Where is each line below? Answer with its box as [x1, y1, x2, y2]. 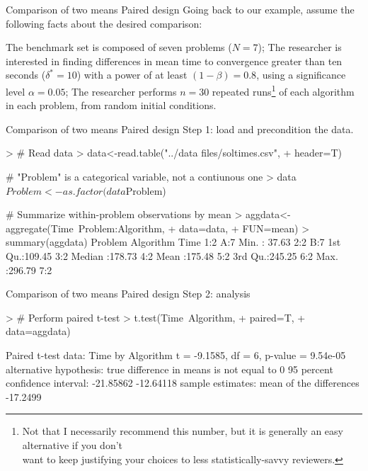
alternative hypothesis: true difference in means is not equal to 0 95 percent [6, 361, 333, 376]
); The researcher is [258, 40, 342, 55]
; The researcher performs [65, 84, 177, 98]
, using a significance [256, 67, 346, 82]
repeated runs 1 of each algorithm [212, 81, 355, 98]
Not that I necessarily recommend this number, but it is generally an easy [22, 424, 343, 438]
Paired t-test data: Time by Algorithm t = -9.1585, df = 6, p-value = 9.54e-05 [6, 347, 346, 362]
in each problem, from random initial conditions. [6, 98, 217, 113]
